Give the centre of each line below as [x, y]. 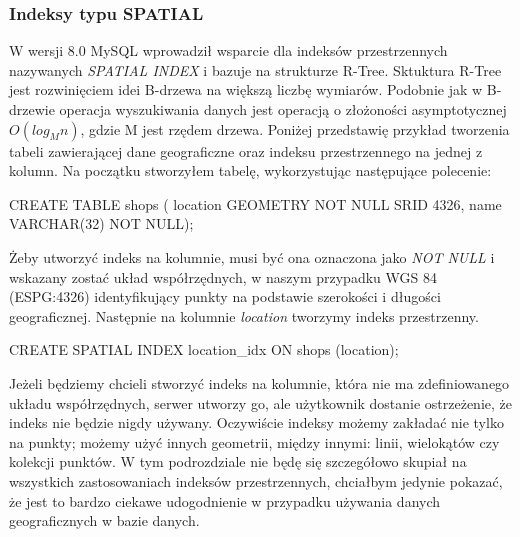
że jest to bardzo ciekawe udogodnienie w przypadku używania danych [225, 500]
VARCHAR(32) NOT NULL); [101, 223]
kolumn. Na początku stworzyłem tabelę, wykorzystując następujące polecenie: [250, 170]
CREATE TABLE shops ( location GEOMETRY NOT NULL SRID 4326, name [255, 203]
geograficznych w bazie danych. [104, 520]
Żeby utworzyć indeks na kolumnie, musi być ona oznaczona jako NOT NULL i [252, 256]
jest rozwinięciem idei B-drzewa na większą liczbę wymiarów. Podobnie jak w [246, 89]
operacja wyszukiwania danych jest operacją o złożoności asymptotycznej [283, 109]
